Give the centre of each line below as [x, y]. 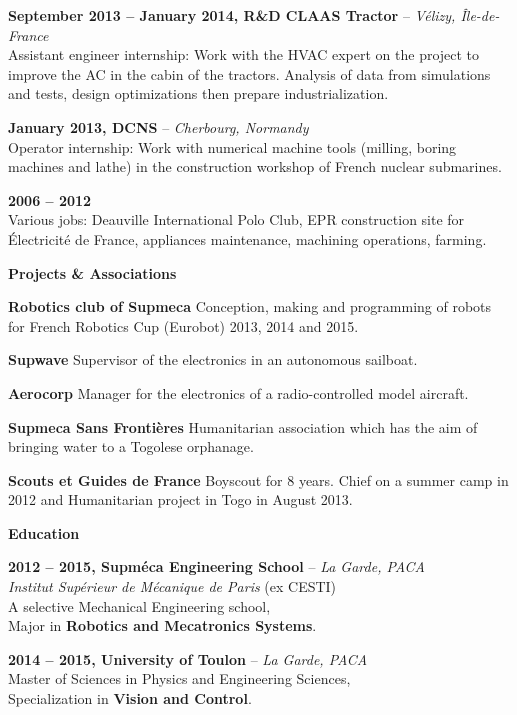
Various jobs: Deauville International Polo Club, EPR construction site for [236, 219]
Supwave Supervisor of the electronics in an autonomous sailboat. [213, 359]
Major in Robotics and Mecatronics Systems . [162, 625]
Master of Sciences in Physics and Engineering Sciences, [179, 678]
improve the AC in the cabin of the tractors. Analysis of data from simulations [249, 73]
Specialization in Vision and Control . [130, 698]
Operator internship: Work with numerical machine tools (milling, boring [232, 146]
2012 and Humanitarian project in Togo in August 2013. [180, 499]
